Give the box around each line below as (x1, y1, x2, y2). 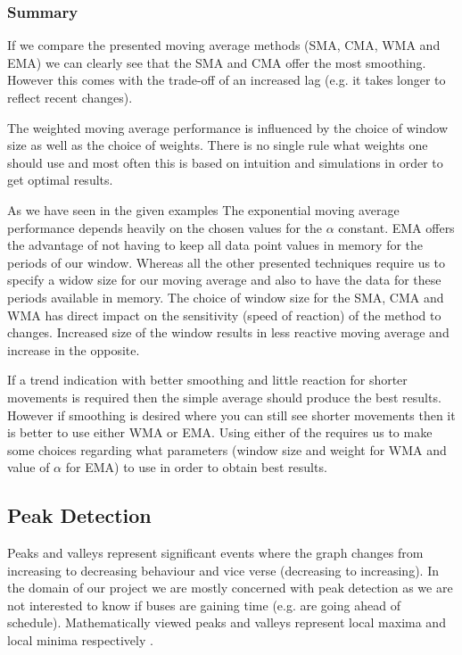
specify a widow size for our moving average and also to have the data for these (7, 270, 441, 289)
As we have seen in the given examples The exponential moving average (7, 200, 400, 219)
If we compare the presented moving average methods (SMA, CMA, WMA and (7, 36, 441, 54)
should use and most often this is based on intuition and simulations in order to (7, 153, 443, 171)
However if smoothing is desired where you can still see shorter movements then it (7, 405, 456, 424)
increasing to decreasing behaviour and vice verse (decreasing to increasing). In (7, 560, 439, 579)
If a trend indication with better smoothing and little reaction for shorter (7, 370, 408, 389)
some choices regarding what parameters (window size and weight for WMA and (7, 440, 447, 459)
